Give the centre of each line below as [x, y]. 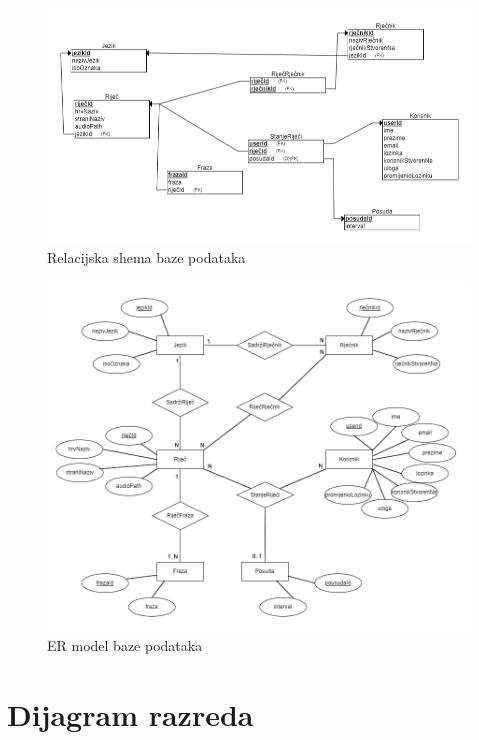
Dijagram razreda [130, 713]
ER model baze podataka [125, 645]
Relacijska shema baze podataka [146, 256]
